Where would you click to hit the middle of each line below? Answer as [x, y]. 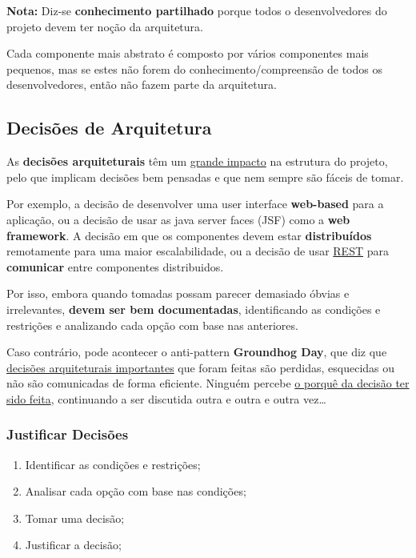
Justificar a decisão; [73, 545]
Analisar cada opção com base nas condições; [136, 491]
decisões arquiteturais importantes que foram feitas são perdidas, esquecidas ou [201, 367]
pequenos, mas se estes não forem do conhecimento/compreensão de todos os [194, 68]
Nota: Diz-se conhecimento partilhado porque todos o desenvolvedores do [197, 10]
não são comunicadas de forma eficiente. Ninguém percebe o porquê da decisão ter [208, 383]
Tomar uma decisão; [75, 518]
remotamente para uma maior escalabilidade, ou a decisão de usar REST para [198, 251]
